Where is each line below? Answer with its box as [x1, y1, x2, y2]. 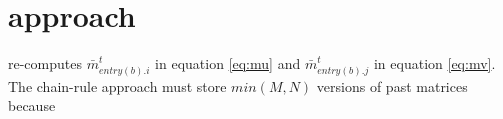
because [8, 95, 56, 116]
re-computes [8, 53, 82, 74]
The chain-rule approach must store [8, 75, 227, 96]
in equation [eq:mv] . [373, 53, 496, 74]
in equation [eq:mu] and [155, 53, 301, 74]
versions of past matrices [316, 75, 468, 96]
